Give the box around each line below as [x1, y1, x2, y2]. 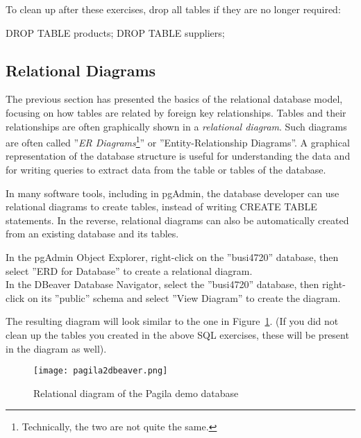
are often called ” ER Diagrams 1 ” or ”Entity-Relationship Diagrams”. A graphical [6, 133, 350, 149]
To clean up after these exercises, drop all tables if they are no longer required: [6, 2, 341, 16]
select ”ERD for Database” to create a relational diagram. [6, 263, 253, 278]
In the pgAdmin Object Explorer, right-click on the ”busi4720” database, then [6, 249, 339, 264]
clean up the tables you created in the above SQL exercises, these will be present [6, 327, 349, 342]
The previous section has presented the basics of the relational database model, [6, 92, 343, 106]
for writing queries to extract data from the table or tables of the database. [6, 162, 326, 177]
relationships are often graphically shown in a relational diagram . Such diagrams [6, 119, 347, 133]
